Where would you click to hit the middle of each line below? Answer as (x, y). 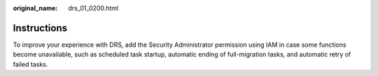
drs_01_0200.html (93, 8)
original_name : (35, 8)
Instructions (40, 28)
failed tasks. (30, 64)
